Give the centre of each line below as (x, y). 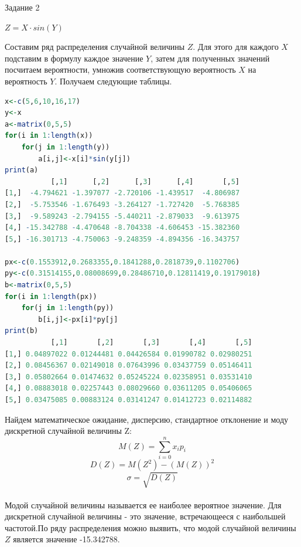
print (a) (22, 170)
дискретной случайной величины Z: (68, 431)
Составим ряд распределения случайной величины (95, 47)
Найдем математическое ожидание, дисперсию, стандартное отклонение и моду (147, 419)
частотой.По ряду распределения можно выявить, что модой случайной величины (150, 527)
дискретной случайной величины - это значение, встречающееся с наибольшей (145, 516)
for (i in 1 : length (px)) (51, 296)
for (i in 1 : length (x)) (49, 136)
